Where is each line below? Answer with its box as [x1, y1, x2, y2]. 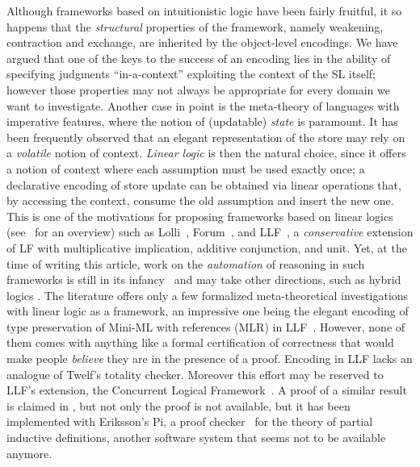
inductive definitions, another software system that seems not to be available [6, 429, 386, 446]
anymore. [6, 444, 52, 461]
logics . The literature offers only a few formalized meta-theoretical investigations [6, 286, 409, 303]
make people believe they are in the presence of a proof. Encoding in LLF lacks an [6, 350, 413, 367]
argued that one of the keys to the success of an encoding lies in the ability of [6, 49, 391, 66]
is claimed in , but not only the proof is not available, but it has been [6, 397, 351, 414]
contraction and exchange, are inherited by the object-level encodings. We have [6, 34, 398, 51]
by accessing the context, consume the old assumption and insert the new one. [6, 192, 394, 209]
